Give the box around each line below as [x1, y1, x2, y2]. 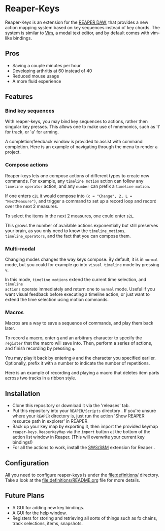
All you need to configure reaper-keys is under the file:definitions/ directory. [5, 472, 160, 478]
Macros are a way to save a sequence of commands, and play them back [5, 320, 154, 326]
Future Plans [5, 491, 45, 500]
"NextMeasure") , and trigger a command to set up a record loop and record [5, 198, 157, 204]
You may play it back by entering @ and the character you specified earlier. [5, 355, 156, 361]
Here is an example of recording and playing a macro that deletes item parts [5, 370, 160, 376]
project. [5, 149, 21, 155]
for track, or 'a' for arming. [5, 129, 59, 135]
